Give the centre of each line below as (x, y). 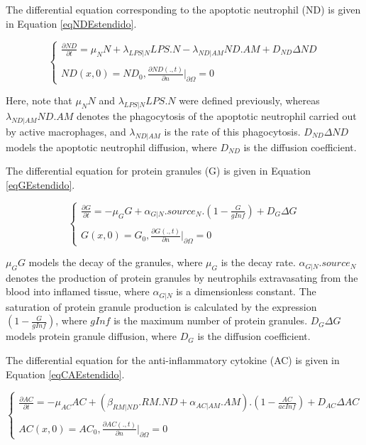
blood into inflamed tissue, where (78, 291)
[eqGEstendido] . (40, 184)
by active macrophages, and (66, 131)
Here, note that (39, 100)
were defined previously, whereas (249, 100)
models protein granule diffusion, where (91, 336)
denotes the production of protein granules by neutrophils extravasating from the (182, 277)
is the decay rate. (258, 262)
